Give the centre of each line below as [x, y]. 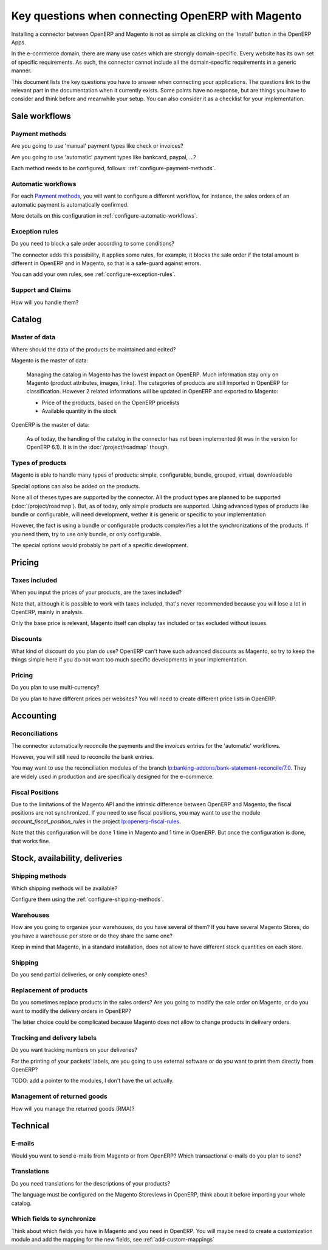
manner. [22, 71]
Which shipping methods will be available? [64, 888]
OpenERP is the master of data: [50, 425]
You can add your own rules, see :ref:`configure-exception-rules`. [94, 274]
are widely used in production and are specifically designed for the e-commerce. [112, 776]
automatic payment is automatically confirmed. [70, 204]
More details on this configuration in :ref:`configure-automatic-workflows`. [104, 216]
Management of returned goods [59, 1096]
